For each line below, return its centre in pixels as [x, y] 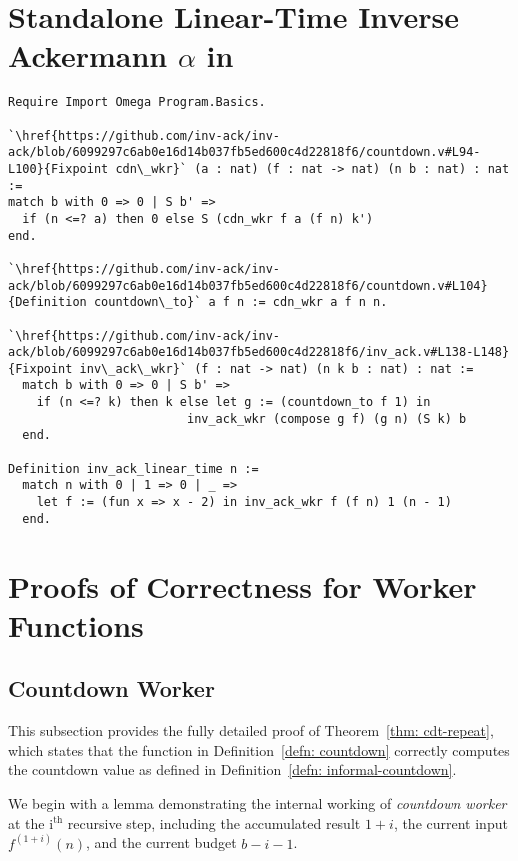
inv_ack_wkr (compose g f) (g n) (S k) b [326, 418]
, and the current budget [161, 842]
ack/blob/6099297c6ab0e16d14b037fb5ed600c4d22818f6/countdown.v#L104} [248, 285]
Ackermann [88, 55]
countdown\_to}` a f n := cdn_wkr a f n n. [240, 302]
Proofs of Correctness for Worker [242, 585]
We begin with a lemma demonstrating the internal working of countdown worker [257, 802]
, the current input [450, 822]
